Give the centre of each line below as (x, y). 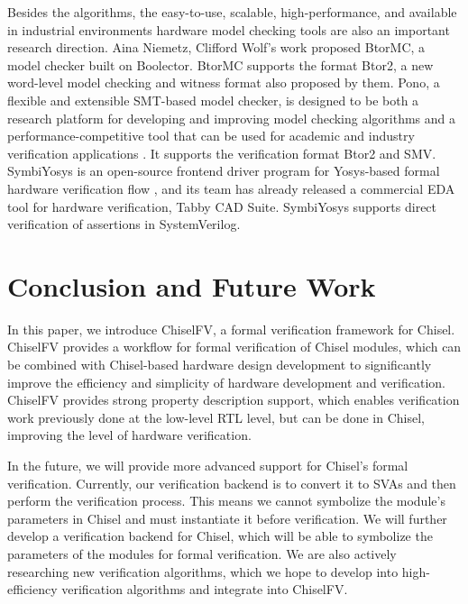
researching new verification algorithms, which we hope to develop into (203, 571)
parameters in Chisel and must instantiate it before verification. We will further (227, 518)
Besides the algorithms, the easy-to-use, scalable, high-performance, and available (232, 12)
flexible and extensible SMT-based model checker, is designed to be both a (213, 100)
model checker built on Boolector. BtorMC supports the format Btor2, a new (220, 64)
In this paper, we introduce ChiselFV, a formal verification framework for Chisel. (231, 329)
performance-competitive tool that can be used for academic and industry (211, 136)
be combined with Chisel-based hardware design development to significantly (220, 365)
